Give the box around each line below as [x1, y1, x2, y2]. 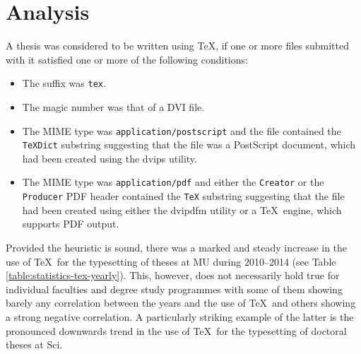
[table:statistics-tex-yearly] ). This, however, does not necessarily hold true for [6, 268, 340, 283]
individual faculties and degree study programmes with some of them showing [6, 281, 343, 296]
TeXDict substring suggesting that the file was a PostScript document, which [22, 137, 356, 152]
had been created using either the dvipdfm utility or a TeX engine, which [22, 202, 342, 217]
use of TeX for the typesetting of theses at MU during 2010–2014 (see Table [6, 254, 336, 269]
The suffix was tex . [22, 76, 106, 90]
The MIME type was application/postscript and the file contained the [22, 123, 341, 138]
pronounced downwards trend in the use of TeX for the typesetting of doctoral [6, 323, 347, 338]
